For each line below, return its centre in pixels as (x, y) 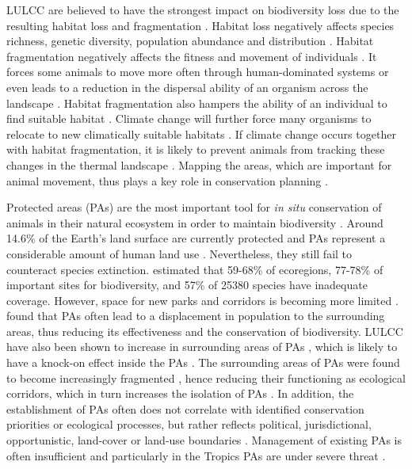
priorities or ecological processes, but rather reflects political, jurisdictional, (189, 424)
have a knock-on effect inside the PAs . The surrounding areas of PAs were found (203, 362)
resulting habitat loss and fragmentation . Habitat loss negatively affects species (200, 25)
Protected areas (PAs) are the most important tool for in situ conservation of (194, 207)
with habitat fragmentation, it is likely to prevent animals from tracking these (196, 149)
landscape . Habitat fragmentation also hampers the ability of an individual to (197, 103)
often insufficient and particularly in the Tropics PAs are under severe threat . (196, 455)
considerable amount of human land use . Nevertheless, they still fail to (179, 253)
